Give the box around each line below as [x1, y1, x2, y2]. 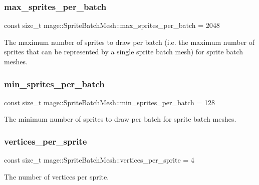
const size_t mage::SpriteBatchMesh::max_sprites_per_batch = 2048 [4, 20, 220, 30]
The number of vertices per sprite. [4, 171, 109, 182]
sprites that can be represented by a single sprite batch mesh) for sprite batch [4, 46, 243, 57]
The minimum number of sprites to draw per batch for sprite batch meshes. [4, 114, 236, 124]
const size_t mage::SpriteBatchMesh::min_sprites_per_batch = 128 [4, 97, 215, 107]
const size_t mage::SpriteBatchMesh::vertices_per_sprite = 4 [4, 155, 194, 165]
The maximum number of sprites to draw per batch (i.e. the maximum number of [4, 36, 255, 47]
